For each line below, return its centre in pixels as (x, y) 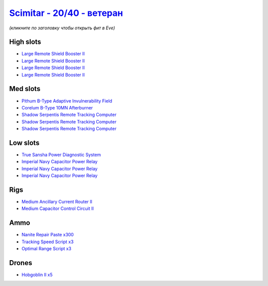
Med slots (25, 89)
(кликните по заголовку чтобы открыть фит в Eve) (62, 28)
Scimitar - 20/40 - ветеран (66, 13)
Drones (21, 263)
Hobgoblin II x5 (37, 275)
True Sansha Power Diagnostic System (61, 155)
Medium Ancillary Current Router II (57, 202)
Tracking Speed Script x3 (48, 242)
